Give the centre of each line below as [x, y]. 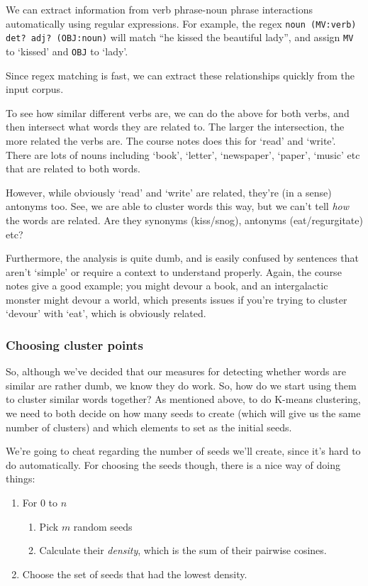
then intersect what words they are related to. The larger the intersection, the [175, 127]
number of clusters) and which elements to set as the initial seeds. [149, 427]
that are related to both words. [73, 168]
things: [21, 479]
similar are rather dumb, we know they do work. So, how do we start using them [181, 385]
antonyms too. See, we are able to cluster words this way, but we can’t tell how [178, 206]
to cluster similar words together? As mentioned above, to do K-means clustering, [183, 399]
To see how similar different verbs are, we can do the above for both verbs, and [178, 112]
